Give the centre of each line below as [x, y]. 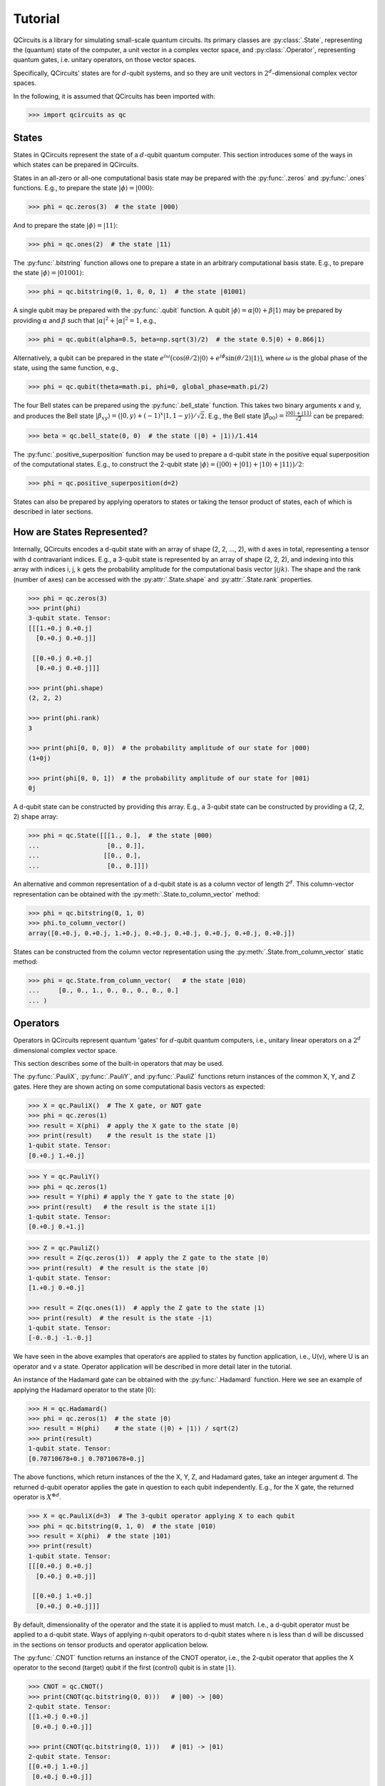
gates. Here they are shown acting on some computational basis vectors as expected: [139, 1087]
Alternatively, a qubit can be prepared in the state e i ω [92, 358]
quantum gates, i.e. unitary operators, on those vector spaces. [105, 60]
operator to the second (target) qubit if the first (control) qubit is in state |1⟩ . [125, 1667]
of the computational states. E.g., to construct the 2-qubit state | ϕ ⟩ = [114, 464]
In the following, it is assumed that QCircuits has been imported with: [114, 96]
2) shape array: [36, 817]
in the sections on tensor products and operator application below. [111, 1645]
